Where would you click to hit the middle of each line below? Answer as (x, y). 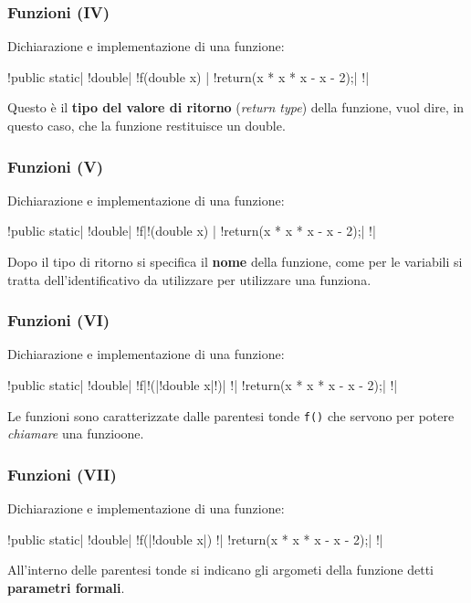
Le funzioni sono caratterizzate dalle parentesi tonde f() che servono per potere (231, 415)
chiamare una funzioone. (76, 434)
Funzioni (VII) (62, 474)
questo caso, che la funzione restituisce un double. (147, 125)
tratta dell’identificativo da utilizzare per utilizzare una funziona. (189, 279)
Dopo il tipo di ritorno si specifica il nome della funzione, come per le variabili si (235, 261)
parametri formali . (66, 587)
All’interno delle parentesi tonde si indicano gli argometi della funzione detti (220, 570)
